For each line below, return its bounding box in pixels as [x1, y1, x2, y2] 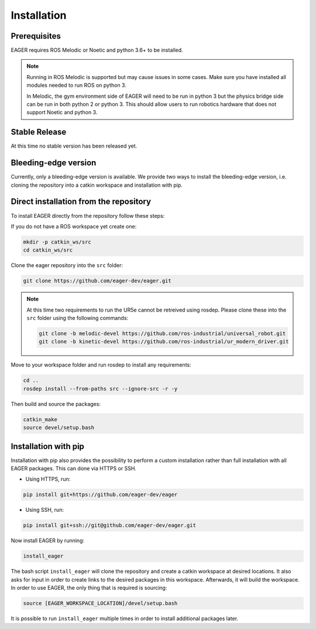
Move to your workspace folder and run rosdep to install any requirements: [11, 361, 191, 368]
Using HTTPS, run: [25, 476, 71, 483]
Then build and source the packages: [11, 400, 101, 407]
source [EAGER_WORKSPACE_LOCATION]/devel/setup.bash [23, 600, 178, 607]
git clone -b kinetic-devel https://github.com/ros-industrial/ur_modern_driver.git [39, 339, 289, 345]
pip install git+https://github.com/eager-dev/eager [23, 491, 178, 498]
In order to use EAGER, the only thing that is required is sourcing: [11, 584, 167, 592]
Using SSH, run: [25, 507, 64, 514]
